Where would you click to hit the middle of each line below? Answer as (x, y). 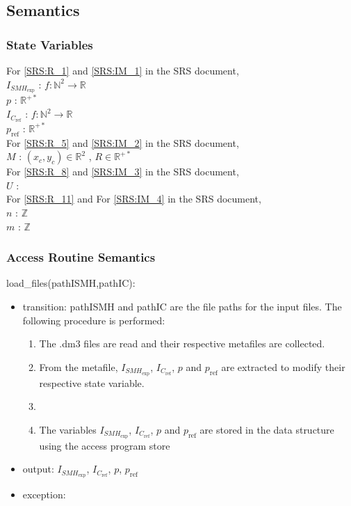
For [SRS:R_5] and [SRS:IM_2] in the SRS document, (123, 142)
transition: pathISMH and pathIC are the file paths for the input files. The (182, 307)
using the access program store (105, 445)
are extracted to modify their (283, 366)
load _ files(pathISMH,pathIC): (71, 283)
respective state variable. (92, 382)
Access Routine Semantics (81, 257)
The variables (68, 429)
